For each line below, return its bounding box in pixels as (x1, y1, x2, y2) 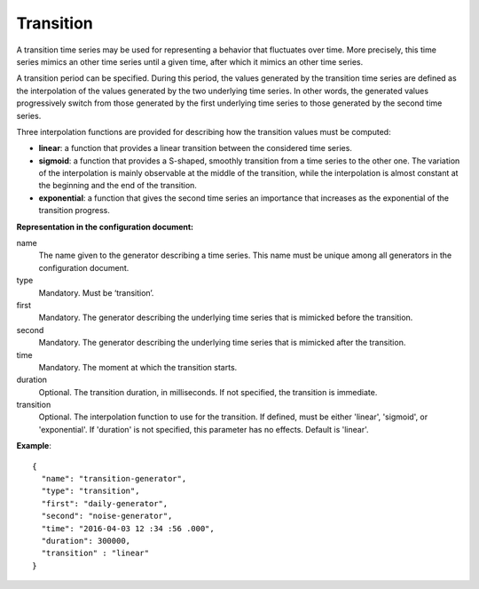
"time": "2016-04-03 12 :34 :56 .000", (41, 523, 215, 533)
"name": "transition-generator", (41, 474, 187, 484)
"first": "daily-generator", (41, 498, 169, 508)
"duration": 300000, (41, 536, 131, 545)
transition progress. (38, 205, 110, 216)
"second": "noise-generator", (41, 511, 173, 521)
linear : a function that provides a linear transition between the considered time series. (38, 143, 352, 154)
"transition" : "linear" (41, 548, 150, 559)
